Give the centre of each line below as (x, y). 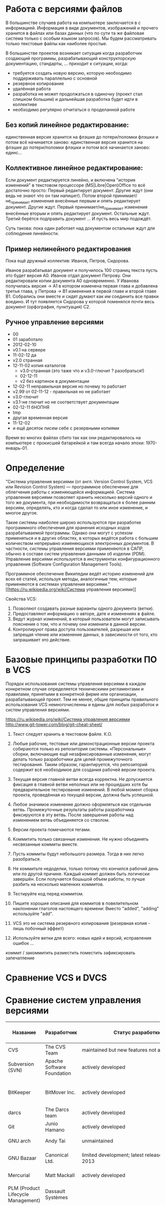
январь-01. (17, 448)
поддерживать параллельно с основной (55, 78)
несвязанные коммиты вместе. (46, 844)
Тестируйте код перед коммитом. (48, 893)
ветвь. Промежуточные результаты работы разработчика (73, 809)
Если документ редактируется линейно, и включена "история (71, 180)
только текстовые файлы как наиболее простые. (56, 43)
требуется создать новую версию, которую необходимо (72, 73)
